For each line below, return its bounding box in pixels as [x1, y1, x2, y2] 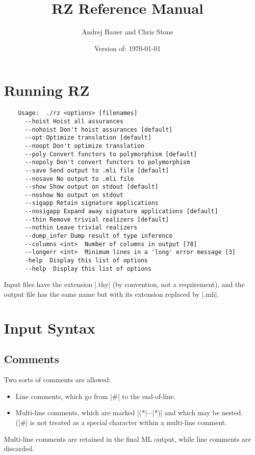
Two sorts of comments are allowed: [4, 374, 111, 385]
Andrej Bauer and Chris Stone [81, 27, 174, 37]
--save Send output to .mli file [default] [25, 167, 169, 174]
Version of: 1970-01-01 [94, 43, 161, 53]
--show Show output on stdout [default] [25, 183, 158, 191]
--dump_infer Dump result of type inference [25, 232, 173, 240]
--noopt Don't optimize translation [25, 142, 145, 149]
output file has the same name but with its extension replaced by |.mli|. [4, 288, 219, 299]
